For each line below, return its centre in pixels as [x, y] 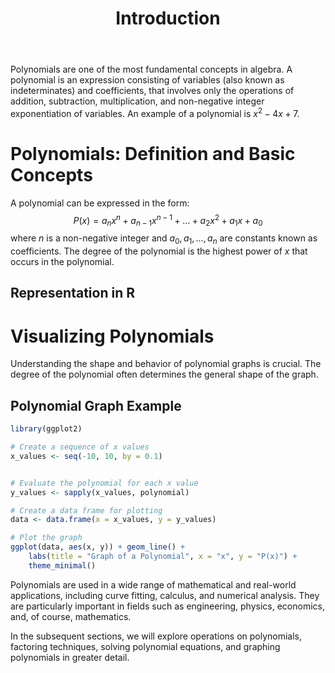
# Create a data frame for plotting [86, 510]
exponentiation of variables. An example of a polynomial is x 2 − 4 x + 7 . [155, 112]
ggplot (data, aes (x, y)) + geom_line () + [98, 547]
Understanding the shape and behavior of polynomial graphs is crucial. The [166, 364]
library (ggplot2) [46, 429]
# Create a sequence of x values [80, 447]
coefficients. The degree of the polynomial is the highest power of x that [159, 251]
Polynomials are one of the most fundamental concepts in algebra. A [151, 69]
